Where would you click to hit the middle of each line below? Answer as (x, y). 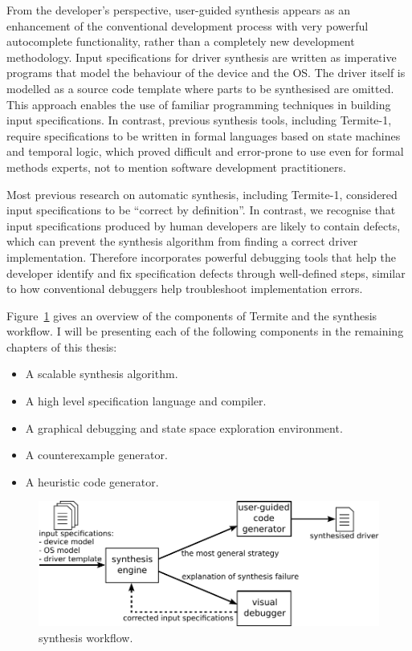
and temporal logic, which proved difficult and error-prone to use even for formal (205, 151)
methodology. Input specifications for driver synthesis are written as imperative (202, 57)
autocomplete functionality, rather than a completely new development (181, 41)
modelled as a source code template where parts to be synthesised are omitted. (200, 88)
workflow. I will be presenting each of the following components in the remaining (205, 331)
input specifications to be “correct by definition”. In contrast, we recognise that (201, 210)
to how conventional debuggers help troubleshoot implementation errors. (185, 289)
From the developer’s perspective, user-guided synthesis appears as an (178, 10)
